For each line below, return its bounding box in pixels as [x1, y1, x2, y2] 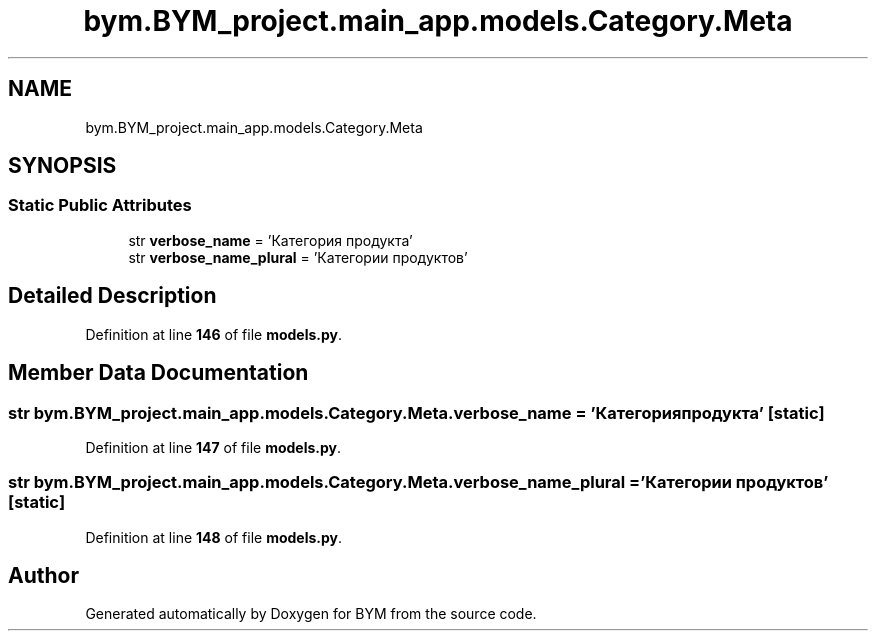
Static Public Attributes [8, 195, 192, 216]
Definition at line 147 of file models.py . [85, 438, 342, 456]
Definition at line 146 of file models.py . [85, 325, 343, 343]
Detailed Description [8, 283, 217, 309]
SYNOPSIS [8, 153, 117, 179]
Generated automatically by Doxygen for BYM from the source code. [85, 605, 537, 623]
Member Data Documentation [8, 360, 309, 386]
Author [8, 563, 79, 589]
